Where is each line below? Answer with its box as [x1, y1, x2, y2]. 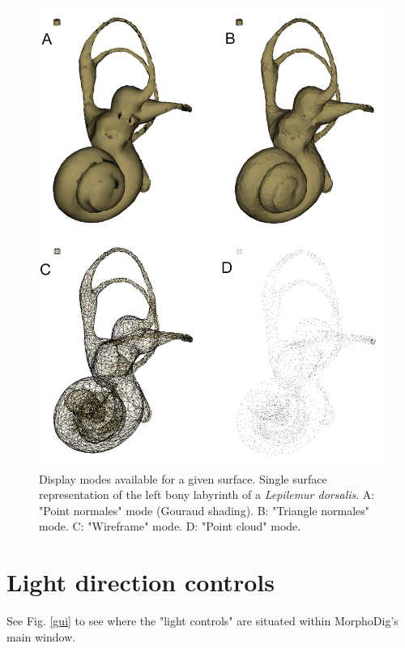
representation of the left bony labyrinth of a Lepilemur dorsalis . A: [39, 486, 375, 503]
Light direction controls [6, 565, 275, 599]
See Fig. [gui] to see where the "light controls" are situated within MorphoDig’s [6, 612, 399, 629]
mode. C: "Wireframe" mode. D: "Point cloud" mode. [39, 518, 301, 535]
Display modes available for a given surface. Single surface [39, 470, 327, 487]
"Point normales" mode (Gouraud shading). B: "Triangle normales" [39, 501, 370, 518]
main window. [6, 628, 76, 645]
